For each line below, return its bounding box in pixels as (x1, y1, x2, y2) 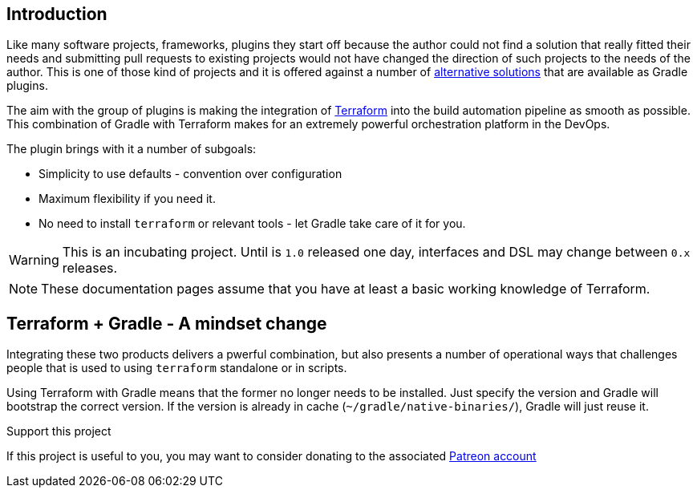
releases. (62, 260, 118, 277)
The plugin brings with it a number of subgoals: (6, 142, 257, 156)
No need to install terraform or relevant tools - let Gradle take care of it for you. (38, 217, 466, 231)
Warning (9, 252, 59, 269)
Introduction (6, 4, 107, 24)
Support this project (6, 424, 111, 439)
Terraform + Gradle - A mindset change (6, 313, 327, 334)
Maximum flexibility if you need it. (38, 192, 216, 206)
